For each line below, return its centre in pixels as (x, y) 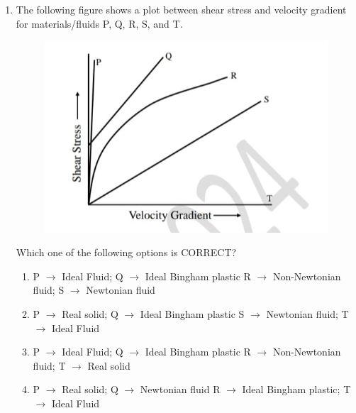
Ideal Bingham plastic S (192, 313)
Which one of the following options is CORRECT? (126, 252)
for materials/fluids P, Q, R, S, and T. (99, 23)
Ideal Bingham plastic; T (296, 389)
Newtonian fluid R (180, 389)
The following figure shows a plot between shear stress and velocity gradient (181, 9)
